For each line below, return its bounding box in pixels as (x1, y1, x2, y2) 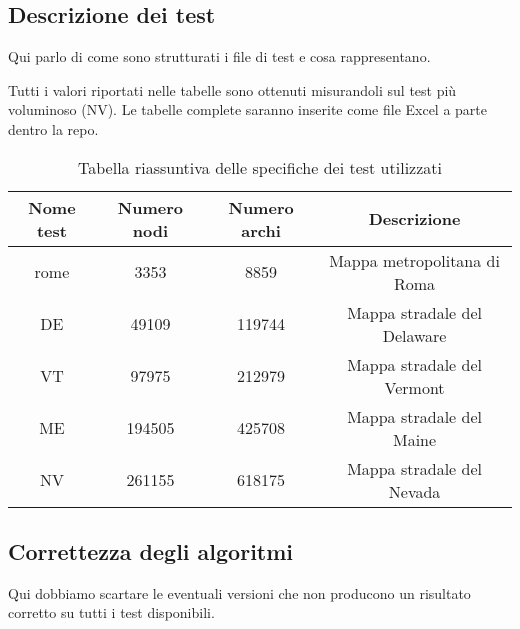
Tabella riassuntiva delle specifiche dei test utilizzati (78, 155, 442, 179)
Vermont (384, 375, 445, 399)
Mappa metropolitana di (329, 248, 500, 272)
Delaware (382, 323, 447, 347)
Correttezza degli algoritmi (8, 535, 294, 566)
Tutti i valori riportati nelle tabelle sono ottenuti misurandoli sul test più (8, 79, 457, 100)
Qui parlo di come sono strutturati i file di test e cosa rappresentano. (8, 46, 431, 67)
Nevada (388, 479, 441, 503)
